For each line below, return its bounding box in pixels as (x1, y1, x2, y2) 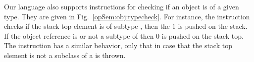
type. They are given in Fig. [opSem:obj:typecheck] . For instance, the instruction (4, 11, 250, 21)
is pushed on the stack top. (161, 30, 244, 41)
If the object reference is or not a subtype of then (4, 30, 154, 41)
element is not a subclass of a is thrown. (4, 50, 126, 60)
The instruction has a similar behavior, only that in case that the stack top (4, 40, 232, 51)
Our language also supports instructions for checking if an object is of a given (4, 1, 239, 11)
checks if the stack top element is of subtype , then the (4, 21, 170, 31)
